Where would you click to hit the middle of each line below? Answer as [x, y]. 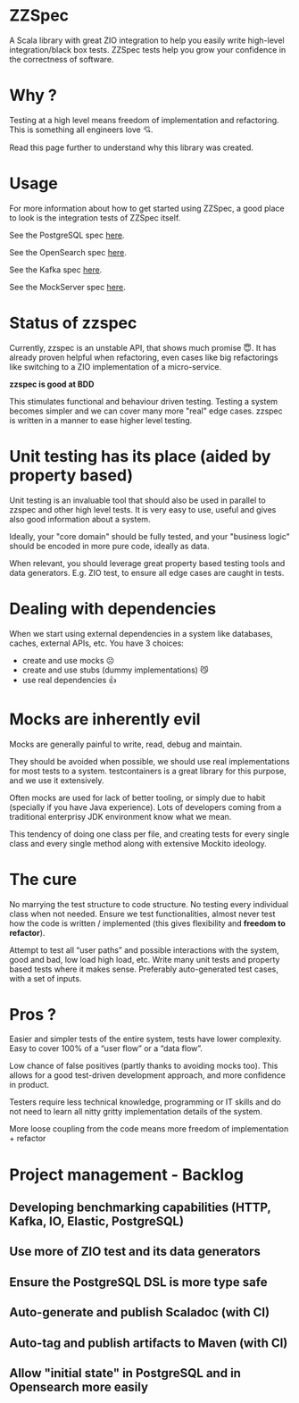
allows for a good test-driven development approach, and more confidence [148, 1075]
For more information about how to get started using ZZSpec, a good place [147, 208]
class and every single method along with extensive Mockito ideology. [138, 843]
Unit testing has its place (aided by [140, 456]
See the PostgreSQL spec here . [67, 235]
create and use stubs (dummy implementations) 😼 [115, 670]
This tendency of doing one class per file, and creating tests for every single [149, 834]
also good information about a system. [80, 519]
